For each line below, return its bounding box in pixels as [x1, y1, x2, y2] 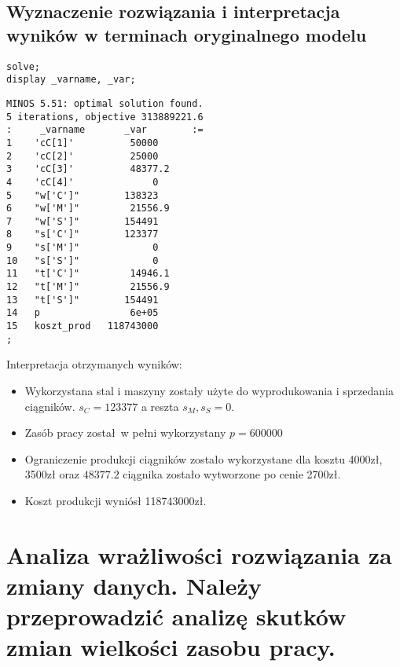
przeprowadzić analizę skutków [6, 600, 347, 632]
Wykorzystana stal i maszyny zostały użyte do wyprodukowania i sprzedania [24, 382, 394, 398]
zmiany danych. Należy [6, 569, 262, 601]
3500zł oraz [24, 466, 80, 482]
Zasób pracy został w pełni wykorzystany [24, 424, 226, 441]
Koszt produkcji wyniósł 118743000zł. [24, 492, 207, 508]
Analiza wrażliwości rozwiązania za [6, 538, 392, 570]
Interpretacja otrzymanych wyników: [6, 356, 182, 372]
